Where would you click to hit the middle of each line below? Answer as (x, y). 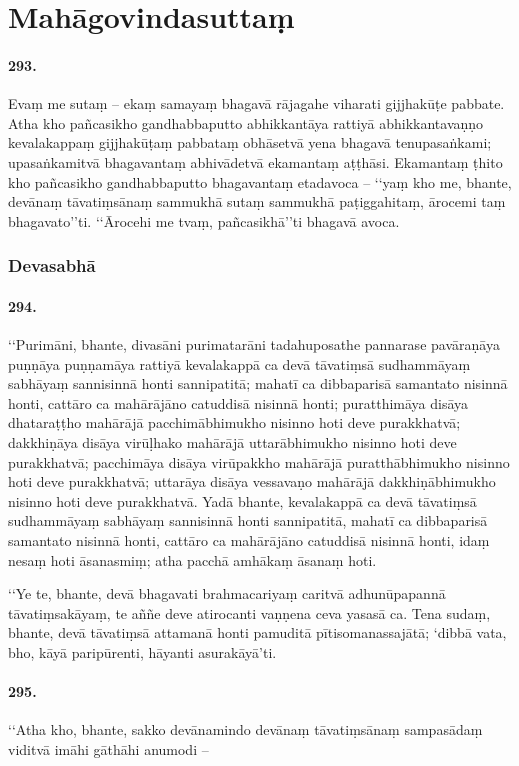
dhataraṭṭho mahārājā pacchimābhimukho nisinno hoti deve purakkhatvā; (234, 422)
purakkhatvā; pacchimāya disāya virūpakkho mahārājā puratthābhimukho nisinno (259, 461)
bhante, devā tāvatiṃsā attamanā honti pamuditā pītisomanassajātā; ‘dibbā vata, (257, 632)
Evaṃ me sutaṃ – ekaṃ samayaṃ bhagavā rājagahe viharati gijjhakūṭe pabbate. (256, 103)
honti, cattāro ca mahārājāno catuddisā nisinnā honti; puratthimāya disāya (238, 402)
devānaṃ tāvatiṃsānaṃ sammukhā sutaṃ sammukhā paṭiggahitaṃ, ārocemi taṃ (257, 201)
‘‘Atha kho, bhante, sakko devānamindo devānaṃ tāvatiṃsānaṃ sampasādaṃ (245, 729)
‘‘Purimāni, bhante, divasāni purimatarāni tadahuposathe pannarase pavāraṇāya (254, 343)
